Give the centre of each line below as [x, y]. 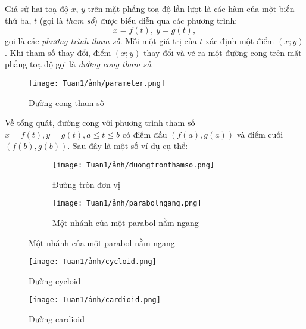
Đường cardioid [57, 319]
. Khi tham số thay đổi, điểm [58, 52]
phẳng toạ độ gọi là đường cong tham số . [79, 64]
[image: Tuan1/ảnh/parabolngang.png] [127, 204]
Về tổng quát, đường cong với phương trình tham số [100, 122]
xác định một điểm [240, 41]
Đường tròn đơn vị [86, 184]
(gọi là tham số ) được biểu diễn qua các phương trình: [138, 20]
